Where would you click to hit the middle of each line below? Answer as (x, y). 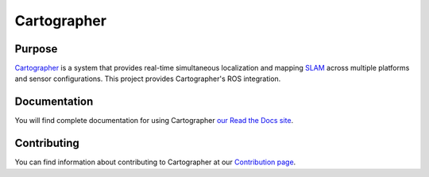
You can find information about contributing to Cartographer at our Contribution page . (155, 162)
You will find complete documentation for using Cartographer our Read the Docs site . (154, 121)
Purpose (36, 49)
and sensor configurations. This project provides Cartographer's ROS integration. (148, 79)
